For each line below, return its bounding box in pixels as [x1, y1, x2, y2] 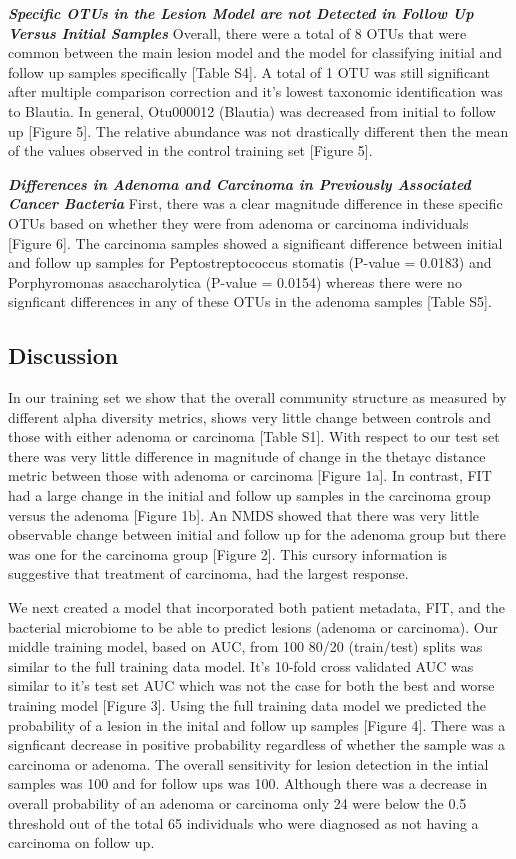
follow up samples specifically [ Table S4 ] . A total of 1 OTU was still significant [8, 61, 490, 82]
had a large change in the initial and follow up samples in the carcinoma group [8, 485, 491, 506]
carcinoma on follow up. [8, 832, 155, 853]
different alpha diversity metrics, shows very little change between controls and [8, 406, 492, 427]
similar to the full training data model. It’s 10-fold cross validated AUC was [8, 655, 474, 676]
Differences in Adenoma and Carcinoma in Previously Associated [8, 173, 471, 194]
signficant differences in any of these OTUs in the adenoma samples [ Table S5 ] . [8, 291, 492, 312]
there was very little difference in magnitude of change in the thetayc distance [8, 445, 486, 466]
